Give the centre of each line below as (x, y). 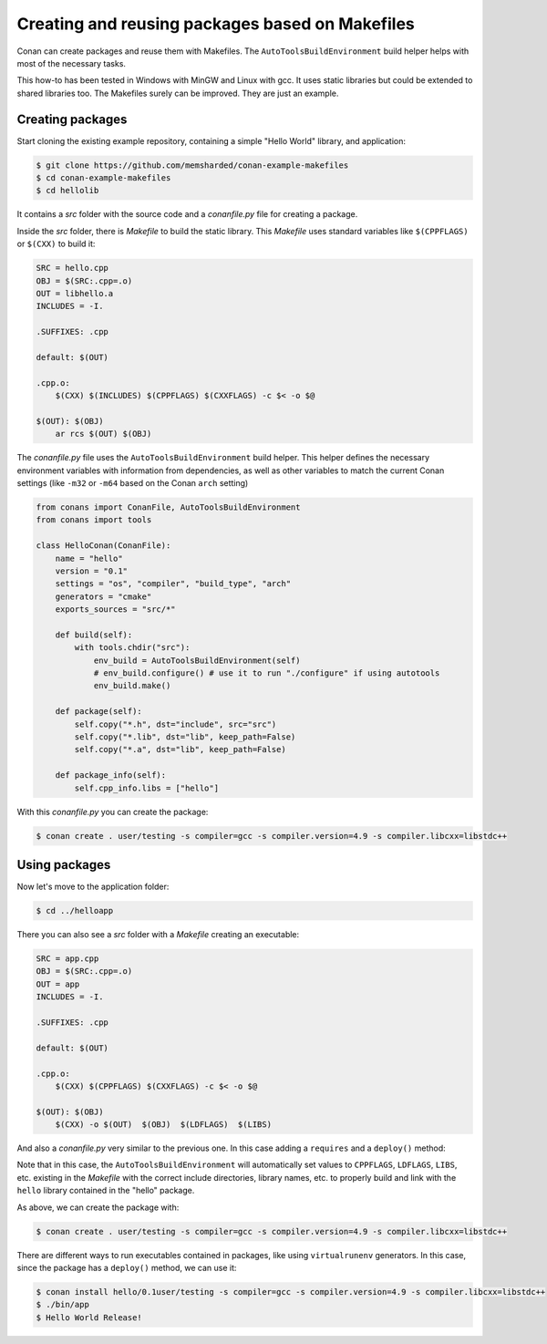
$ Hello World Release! (89, 1317)
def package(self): (99, 712)
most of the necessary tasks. (72, 63)
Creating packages (72, 119)
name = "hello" (89, 558)
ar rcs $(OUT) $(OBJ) (103, 434)
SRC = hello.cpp (72, 268)
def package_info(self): (111, 775)
